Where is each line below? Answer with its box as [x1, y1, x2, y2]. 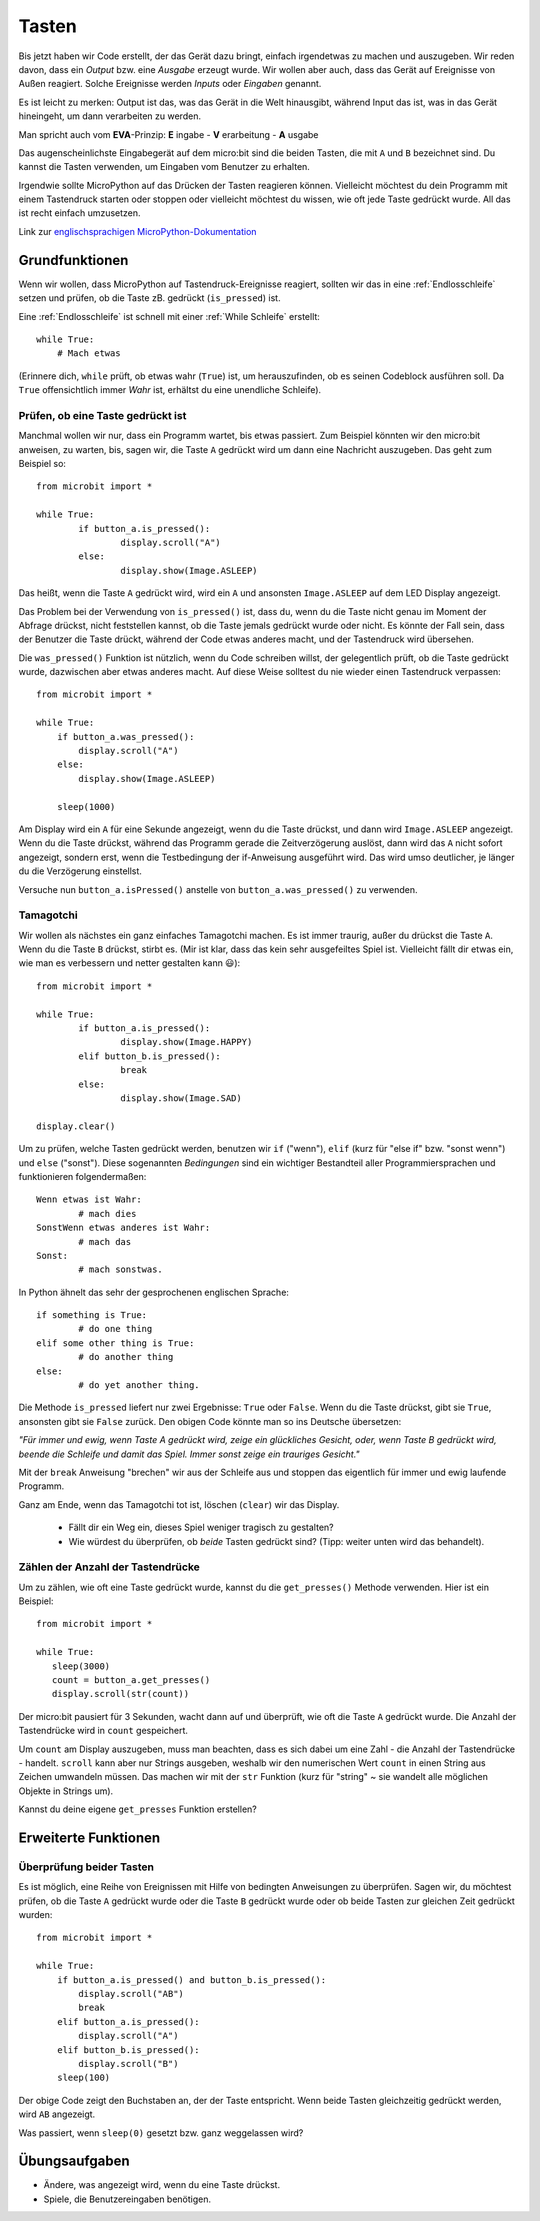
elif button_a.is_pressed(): [56, 2016, 200, 2027]
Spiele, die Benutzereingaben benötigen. [43, 2193, 212, 2205]
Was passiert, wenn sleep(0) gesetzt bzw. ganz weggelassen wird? [18, 2126, 304, 2139]
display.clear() [36, 1120, 116, 1132]
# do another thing [78, 1351, 174, 1363]
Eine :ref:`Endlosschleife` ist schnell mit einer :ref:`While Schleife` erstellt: [18, 310, 320, 322]
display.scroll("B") [78, 2058, 179, 2069]
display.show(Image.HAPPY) [120, 1036, 253, 1048]
